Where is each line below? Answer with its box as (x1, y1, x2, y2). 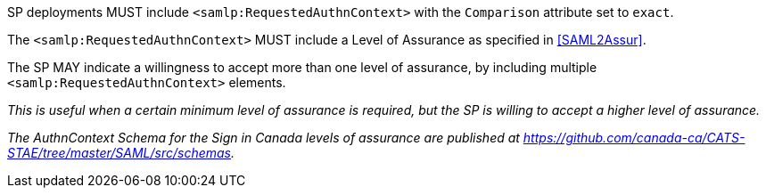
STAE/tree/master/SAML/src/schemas (7, 145, 231, 160)
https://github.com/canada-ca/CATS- (523, 130, 745, 145)
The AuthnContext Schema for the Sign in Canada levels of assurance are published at (7, 130, 520, 145)
